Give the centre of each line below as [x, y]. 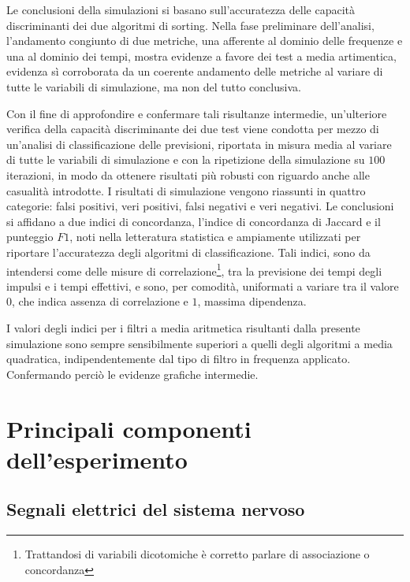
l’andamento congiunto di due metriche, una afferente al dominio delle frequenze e [205, 41]
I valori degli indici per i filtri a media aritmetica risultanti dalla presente [183, 327]
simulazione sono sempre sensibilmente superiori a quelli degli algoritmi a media [199, 343]
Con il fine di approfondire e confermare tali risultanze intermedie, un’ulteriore [197, 113]
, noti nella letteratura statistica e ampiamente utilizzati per [215, 237]
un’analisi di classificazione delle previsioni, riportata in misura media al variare [199, 144]
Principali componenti [129, 428]
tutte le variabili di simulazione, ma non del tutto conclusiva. [154, 86]
